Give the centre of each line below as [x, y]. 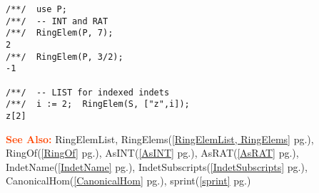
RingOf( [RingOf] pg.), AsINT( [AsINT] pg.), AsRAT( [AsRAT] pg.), [152, 153]
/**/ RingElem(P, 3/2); [65, 57]
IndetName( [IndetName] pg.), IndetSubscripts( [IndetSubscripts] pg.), [157, 166]
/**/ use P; [36, 9]
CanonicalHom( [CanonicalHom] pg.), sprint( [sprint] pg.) [128, 181]
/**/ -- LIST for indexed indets [88, 92]
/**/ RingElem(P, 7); [60, 33]
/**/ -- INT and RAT [57, 21]
